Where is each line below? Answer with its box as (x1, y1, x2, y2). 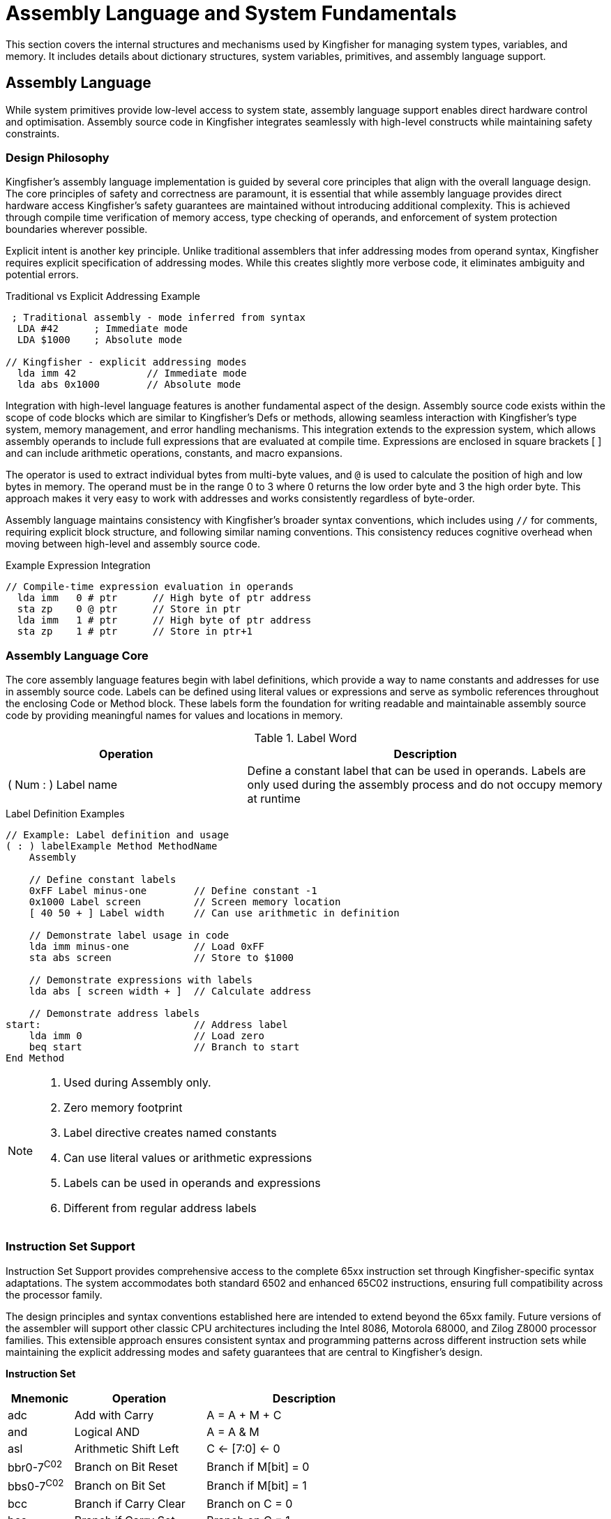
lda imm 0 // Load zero (29, 1030, 264, 1042)
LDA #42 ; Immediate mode (17, 323, 188, 335)
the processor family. (6, 1288, 103, 1301)
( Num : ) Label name (8, 778, 118, 792)
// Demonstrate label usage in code (29, 930, 229, 942)
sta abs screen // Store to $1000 (29, 952, 294, 964)
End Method (6, 1052, 65, 1064)
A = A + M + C (206, 1407, 282, 1422)
